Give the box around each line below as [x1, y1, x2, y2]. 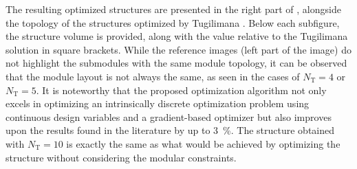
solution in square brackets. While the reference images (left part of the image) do [6, 42, 351, 56]
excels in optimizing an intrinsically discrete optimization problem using [6, 96, 310, 111]
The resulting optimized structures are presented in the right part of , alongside [6, 2, 341, 16]
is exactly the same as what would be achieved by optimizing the [66, 136, 340, 150]
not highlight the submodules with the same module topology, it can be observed [6, 56, 347, 70]
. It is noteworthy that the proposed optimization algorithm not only [36, 82, 327, 97]
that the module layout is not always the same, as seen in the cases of [6, 69, 300, 83]
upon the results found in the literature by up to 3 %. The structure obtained [6, 123, 335, 137]
